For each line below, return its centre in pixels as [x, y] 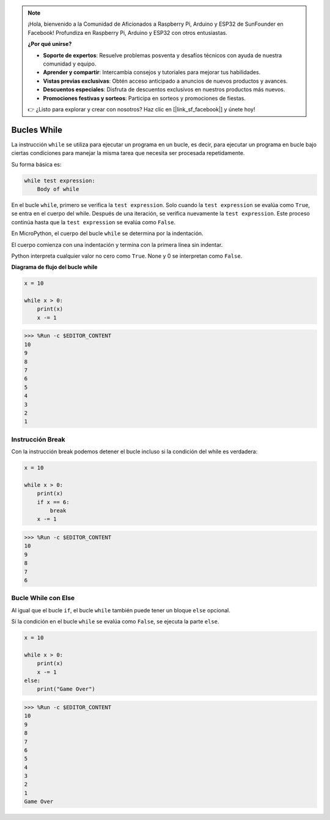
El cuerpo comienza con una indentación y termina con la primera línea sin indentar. [117, 244]
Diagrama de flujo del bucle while [54, 267]
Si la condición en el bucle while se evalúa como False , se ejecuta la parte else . [115, 622]
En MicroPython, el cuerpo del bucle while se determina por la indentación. [108, 233]
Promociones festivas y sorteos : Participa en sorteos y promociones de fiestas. [144, 98]
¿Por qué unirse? [50, 44]
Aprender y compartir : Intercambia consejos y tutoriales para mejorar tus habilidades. [152, 72]
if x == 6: [53, 502]
